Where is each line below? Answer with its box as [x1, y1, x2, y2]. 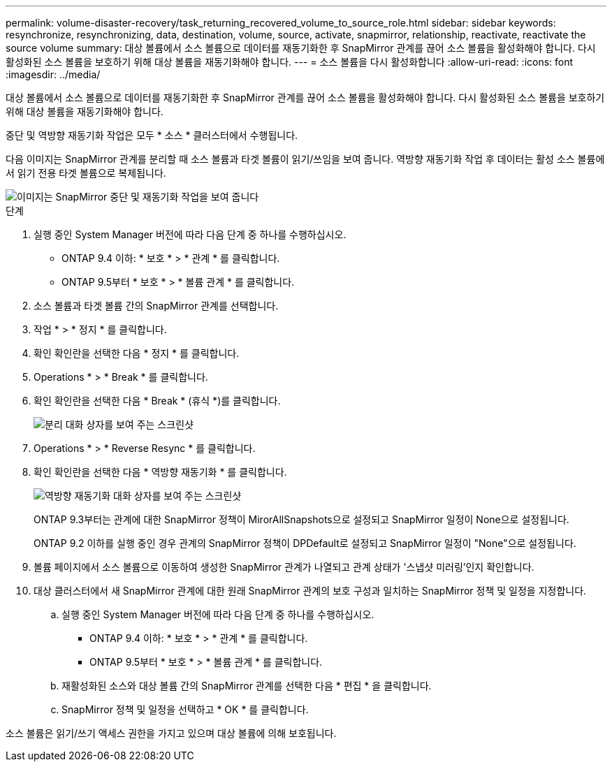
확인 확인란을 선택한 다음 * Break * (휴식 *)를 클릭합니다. [34, 395, 281, 407]
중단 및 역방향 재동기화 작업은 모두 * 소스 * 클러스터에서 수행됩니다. [6, 129, 298, 141]
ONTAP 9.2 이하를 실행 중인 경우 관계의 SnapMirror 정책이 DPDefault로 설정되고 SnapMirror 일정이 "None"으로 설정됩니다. [34, 537, 576, 549]
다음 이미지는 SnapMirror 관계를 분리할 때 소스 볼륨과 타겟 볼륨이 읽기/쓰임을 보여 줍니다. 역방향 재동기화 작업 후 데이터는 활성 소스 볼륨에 [6, 153, 605, 165]
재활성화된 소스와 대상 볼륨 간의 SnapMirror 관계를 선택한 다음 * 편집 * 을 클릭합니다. [61, 680, 432, 692]
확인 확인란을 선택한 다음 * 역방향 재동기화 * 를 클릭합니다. [34, 466, 287, 478]
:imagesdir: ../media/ [6, 68, 101, 80]
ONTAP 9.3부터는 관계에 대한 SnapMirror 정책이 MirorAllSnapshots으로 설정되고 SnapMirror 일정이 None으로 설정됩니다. [34, 513, 569, 525]
